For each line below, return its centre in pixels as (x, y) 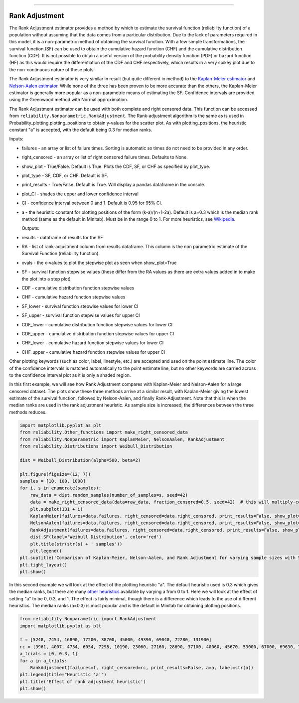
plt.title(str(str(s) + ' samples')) (76, 544)
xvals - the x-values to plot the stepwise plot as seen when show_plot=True (99, 263)
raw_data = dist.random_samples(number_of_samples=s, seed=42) (109, 495)
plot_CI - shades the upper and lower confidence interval (80, 194)
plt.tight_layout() (43, 565)
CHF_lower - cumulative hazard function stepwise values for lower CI (93, 343)
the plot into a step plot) (46, 279)
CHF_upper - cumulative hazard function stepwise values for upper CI (93, 352)
